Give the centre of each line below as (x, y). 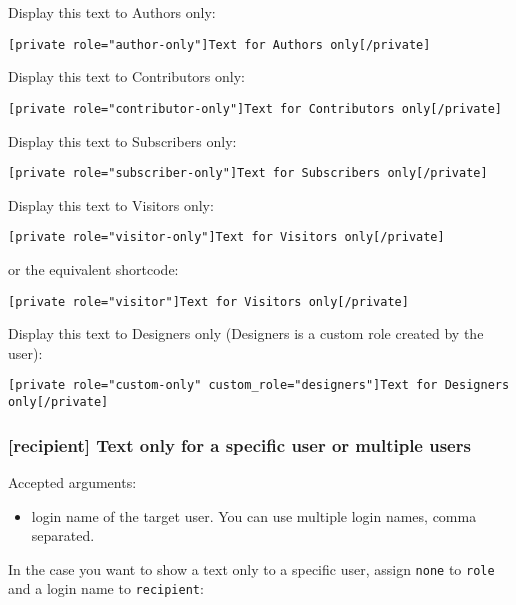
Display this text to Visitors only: (111, 204)
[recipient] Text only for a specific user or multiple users (239, 444)
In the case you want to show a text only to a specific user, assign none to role (251, 568)
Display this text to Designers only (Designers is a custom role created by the (246, 333)
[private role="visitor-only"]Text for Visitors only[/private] (226, 237)
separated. (63, 535)
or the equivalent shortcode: (93, 269)
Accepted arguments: (72, 481)
